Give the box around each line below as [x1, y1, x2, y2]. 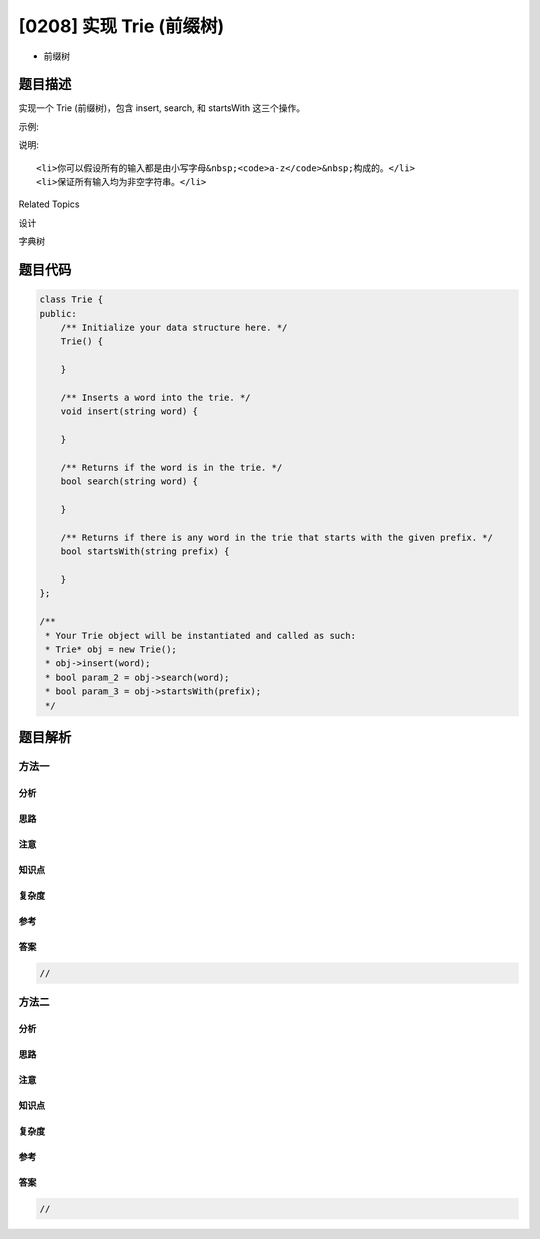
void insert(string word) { [60, 406, 199, 417]
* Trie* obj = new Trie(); [45, 643, 177, 655]
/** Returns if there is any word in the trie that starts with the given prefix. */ [60, 531, 494, 543]
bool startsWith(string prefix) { [60, 546, 230, 557]
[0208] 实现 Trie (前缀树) [18, 15, 225, 37]
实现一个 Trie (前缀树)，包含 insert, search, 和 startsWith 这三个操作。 [18, 102, 305, 114]
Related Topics [18, 198, 80, 210]
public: [39, 308, 77, 319]
